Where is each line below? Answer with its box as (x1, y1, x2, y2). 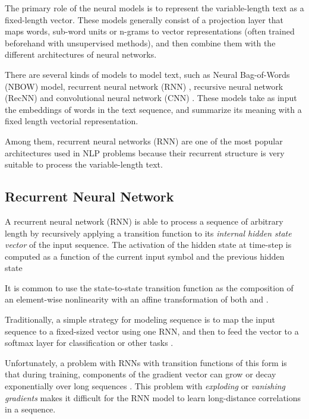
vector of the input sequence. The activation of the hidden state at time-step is (5, 238, 292, 251)
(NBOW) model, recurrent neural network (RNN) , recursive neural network (5, 80, 283, 92)
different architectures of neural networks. (5, 48, 157, 61)
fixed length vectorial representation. (5, 115, 138, 127)
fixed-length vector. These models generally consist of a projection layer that (5, 13, 284, 26)
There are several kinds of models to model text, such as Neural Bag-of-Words (5, 68, 290, 80)
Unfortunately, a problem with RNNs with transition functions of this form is (5, 356, 287, 368)
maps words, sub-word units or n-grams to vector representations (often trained (5, 25, 295, 37)
